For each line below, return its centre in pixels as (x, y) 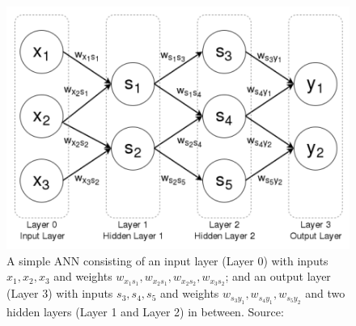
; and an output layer (278, 276)
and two (325, 293)
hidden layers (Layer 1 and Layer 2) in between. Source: (145, 311)
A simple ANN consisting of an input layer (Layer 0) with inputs (167, 260)
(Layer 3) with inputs (60, 293)
